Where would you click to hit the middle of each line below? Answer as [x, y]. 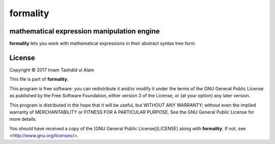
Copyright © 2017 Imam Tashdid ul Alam [52, 70]
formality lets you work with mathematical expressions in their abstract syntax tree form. [103, 44]
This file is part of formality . [39, 79]
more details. [23, 119]
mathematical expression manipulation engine [85, 31]
